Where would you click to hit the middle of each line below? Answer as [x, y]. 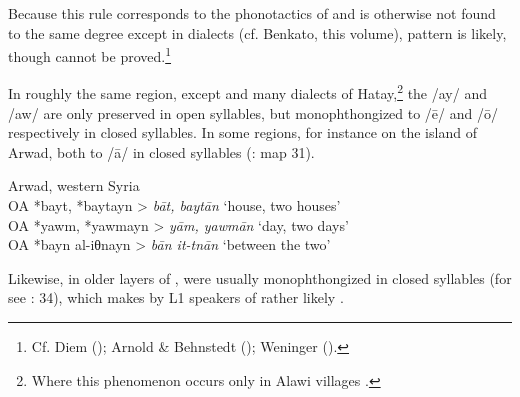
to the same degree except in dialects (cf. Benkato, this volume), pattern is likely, [257, 32]
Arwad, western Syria [74, 185]
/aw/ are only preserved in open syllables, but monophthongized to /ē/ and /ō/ [253, 112]
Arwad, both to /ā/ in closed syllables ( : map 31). [161, 151]
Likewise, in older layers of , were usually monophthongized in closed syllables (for [260, 277]
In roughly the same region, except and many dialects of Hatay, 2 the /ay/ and [247, 92]
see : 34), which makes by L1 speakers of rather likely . [176, 297]
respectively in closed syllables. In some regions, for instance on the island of [242, 132]
